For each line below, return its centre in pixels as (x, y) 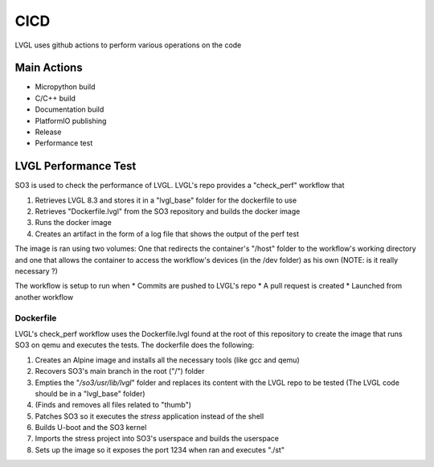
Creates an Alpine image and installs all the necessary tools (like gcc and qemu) (168, 360)
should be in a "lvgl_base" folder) (90, 393)
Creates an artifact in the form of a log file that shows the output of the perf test (167, 234)
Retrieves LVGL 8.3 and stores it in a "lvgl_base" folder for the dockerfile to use (166, 200)
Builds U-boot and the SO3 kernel (91, 428)
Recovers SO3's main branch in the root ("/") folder (120, 371)
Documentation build (70, 109)
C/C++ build (55, 98)
